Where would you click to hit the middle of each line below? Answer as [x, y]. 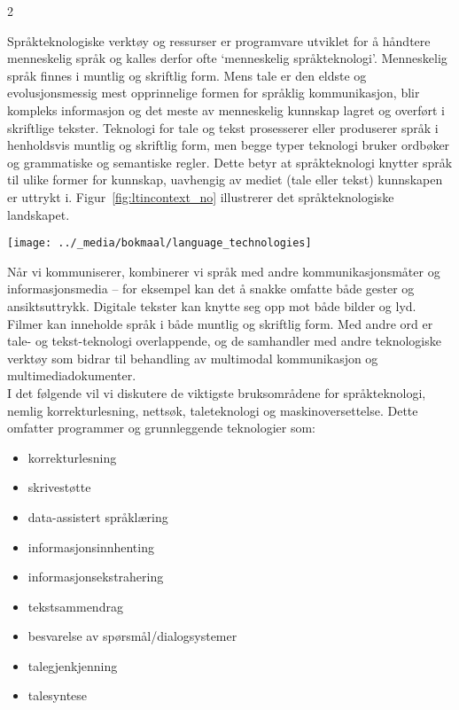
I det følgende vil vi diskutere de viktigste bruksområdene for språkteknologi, [217, 392]
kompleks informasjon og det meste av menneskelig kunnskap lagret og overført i [226, 109]
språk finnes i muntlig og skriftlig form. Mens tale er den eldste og [187, 75]
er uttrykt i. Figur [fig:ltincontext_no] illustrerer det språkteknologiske [201, 196]
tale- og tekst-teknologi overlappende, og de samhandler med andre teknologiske [224, 341]
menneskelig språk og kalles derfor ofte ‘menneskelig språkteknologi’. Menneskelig [227, 58]
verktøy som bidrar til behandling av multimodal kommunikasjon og [193, 358]
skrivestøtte [59, 487]
